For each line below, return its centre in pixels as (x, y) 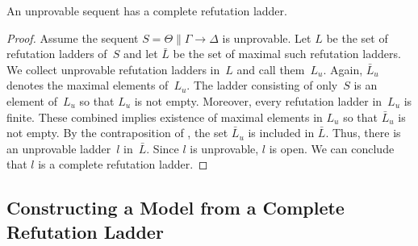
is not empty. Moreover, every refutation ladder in (258, 100)
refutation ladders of (57, 54)
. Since (163, 148)
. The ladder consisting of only (262, 85)
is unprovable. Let (267, 38)
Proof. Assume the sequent (73, 38)
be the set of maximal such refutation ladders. (287, 54)
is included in (281, 133)
